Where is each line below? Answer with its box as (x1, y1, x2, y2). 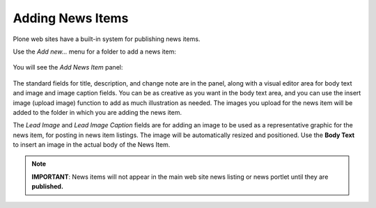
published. (31, 182, 64, 191)
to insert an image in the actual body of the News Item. (13, 141, 171, 149)
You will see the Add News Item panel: (13, 63, 123, 72)
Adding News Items (13, 10, 129, 26)
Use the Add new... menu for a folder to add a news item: (13, 47, 177, 56)
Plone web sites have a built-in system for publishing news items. (13, 35, 201, 43)
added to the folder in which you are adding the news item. (13, 108, 182, 116)
